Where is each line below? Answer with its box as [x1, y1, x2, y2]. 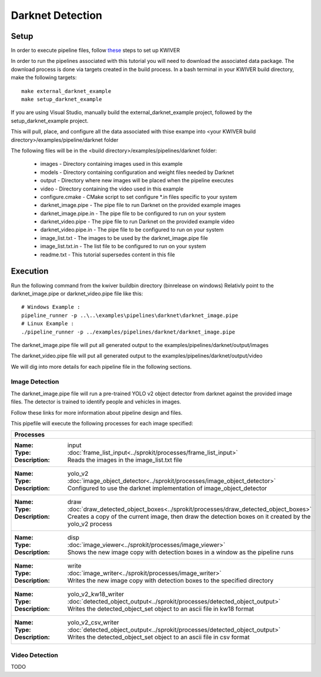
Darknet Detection [11, 9, 103, 22]
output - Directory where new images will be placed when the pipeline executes [40, 177, 234, 184]
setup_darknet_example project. [11, 117, 89, 124]
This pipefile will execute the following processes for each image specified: [11, 420, 193, 426]
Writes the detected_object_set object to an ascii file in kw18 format [67, 605, 254, 613]
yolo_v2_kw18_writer [67, 590, 125, 598]
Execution [11, 266, 49, 276]
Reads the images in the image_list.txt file [67, 456, 182, 464]
